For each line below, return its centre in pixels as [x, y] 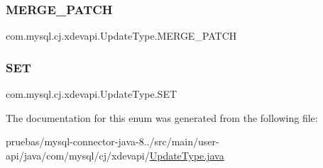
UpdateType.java [187, 155]
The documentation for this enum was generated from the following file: [162, 117]
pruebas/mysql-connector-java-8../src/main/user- [113, 141]
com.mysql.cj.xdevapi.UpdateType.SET [92, 94]
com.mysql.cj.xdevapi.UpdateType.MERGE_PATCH [121, 36]
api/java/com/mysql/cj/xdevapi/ [78, 155]
